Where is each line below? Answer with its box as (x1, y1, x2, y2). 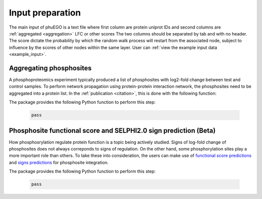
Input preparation (9, 7, 81, 18)
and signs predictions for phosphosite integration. (9, 159, 109, 165)
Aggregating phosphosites (9, 64, 92, 72)
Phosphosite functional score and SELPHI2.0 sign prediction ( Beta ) (9, 126, 216, 134)
